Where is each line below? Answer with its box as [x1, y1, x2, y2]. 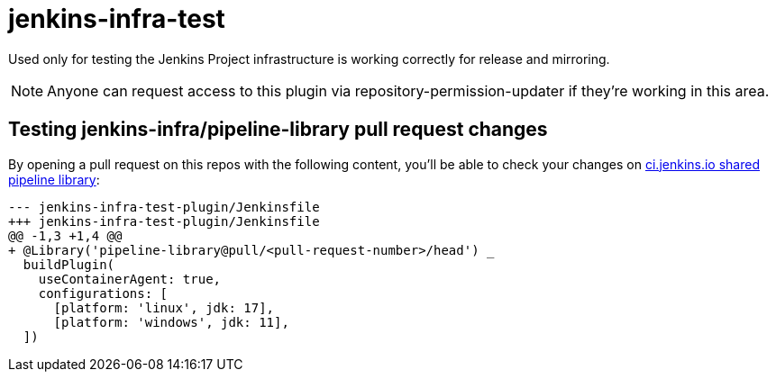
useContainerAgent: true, [38, 271, 222, 286]
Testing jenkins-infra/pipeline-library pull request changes [8, 118, 548, 141]
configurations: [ [38, 285, 169, 301]
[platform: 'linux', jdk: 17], [53, 300, 275, 315]
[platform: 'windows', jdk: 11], [53, 314, 289, 329]
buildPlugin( [23, 257, 115, 272]
